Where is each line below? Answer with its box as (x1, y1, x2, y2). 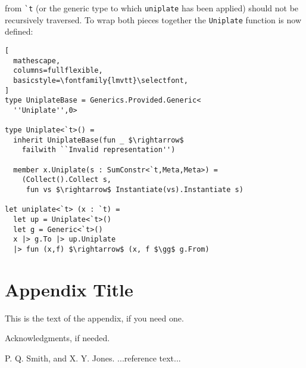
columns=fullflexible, (13, 66, 103, 75)
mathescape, (13, 56, 61, 65)
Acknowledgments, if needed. (5, 332, 110, 344)
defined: (5, 25, 33, 38)
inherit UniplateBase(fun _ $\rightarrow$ (13, 135, 184, 144)
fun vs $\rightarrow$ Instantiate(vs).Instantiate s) (26, 185, 243, 194)
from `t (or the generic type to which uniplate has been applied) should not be (5, 2, 299, 14)
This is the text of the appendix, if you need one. (5, 311, 184, 324)
